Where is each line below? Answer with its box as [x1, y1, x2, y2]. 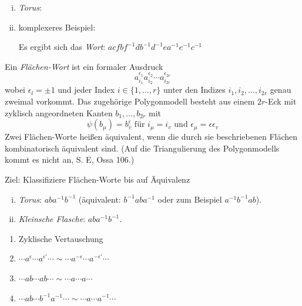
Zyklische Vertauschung [18, 232, 103, 244]
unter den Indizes [163, 83, 226, 96]
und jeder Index [58, 83, 115, 96]
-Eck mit [265, 95, 297, 107]
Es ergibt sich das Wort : [18, 41, 106, 53]
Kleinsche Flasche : [18, 213, 86, 225]
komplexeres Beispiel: [18, 21, 96, 33]
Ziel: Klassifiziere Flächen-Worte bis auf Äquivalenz [5, 173, 190, 185]
